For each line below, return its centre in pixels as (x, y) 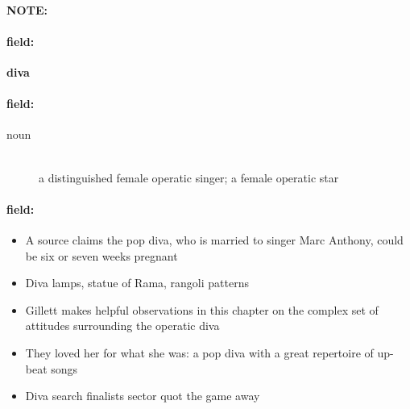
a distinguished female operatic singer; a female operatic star (189, 177)
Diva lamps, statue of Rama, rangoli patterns (137, 283)
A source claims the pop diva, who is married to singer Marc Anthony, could (214, 239)
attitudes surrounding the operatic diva (122, 326)
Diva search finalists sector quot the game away (143, 396)
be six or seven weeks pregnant (101, 255)
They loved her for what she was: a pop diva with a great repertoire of (199, 352)
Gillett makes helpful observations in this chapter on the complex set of (202, 309)
